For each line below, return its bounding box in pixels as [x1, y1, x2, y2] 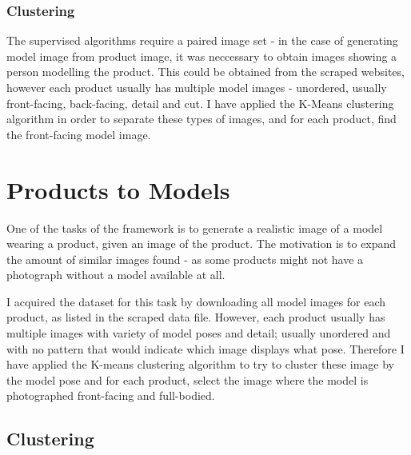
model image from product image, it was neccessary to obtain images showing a [6, 47, 397, 64]
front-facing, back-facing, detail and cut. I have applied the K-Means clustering [6, 94, 394, 111]
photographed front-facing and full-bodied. [6, 387, 215, 404]
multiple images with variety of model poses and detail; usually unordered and [6, 325, 391, 341]
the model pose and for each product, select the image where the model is [6, 371, 369, 388]
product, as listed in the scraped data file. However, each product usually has [6, 309, 385, 325]
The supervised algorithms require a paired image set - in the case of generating [6, 32, 398, 49]
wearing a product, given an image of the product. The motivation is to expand [6, 235, 397, 252]
